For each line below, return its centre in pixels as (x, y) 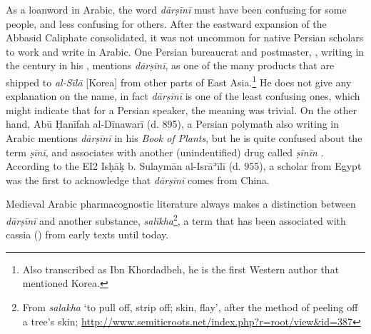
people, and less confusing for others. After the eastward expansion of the (166, 23)
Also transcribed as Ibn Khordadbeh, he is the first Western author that (181, 269)
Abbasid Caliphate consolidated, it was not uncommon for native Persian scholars (185, 37)
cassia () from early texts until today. (87, 234)
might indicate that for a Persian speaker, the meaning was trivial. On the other (182, 110)
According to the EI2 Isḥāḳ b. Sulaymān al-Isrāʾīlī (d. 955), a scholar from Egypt (184, 166)
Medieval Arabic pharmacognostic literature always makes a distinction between (181, 204)
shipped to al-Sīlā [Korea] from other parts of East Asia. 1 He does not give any (179, 81)
